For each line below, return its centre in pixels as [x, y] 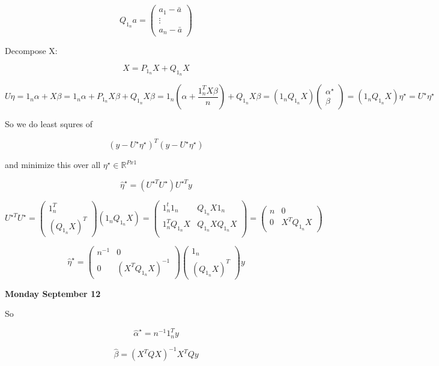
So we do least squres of [49, 124]
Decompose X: [31, 50]
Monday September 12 [53, 293]
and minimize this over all [53, 165]
